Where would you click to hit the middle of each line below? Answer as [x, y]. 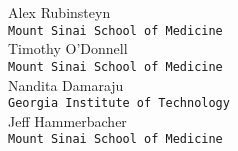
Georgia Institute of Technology [119, 103]
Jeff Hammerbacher [67, 120]
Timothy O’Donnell [68, 48]
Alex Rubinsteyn [59, 12]
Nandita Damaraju [66, 84]
